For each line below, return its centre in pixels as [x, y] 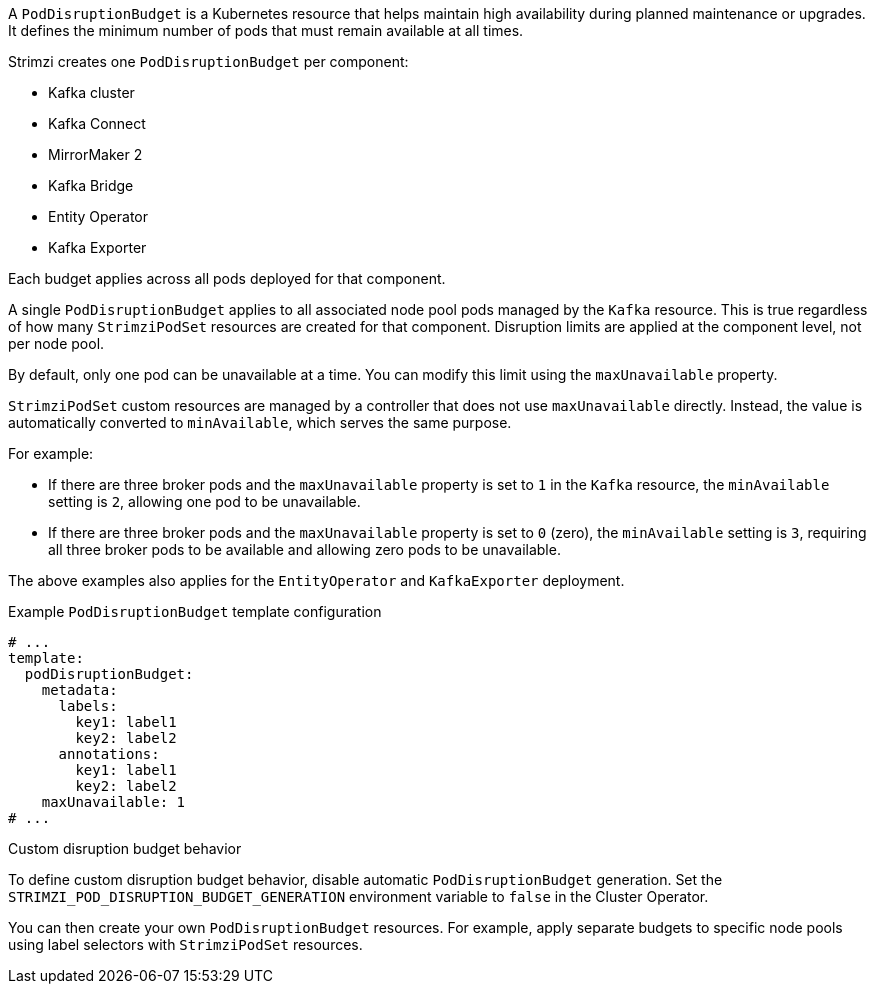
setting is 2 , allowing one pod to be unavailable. [204, 501]
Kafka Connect [97, 123]
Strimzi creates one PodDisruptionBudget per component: [208, 61]
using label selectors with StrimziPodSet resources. [185, 944]
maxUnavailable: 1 [113, 802]
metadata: [79, 690]
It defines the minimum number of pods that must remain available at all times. [266, 30]
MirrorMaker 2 [95, 154]
